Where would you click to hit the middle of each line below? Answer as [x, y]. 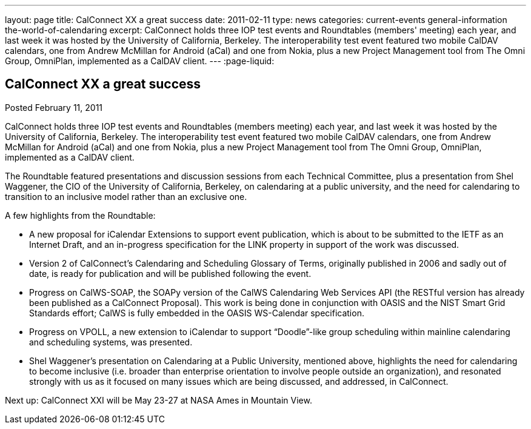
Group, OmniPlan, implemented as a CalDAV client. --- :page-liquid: [140, 61]
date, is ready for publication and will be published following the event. [170, 273]
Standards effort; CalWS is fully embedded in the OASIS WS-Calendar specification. [197, 313]
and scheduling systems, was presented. [111, 342]
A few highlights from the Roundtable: [80, 215]
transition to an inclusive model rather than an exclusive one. [126, 196]
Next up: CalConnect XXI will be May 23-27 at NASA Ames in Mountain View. [159, 400]
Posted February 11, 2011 [54, 107]
